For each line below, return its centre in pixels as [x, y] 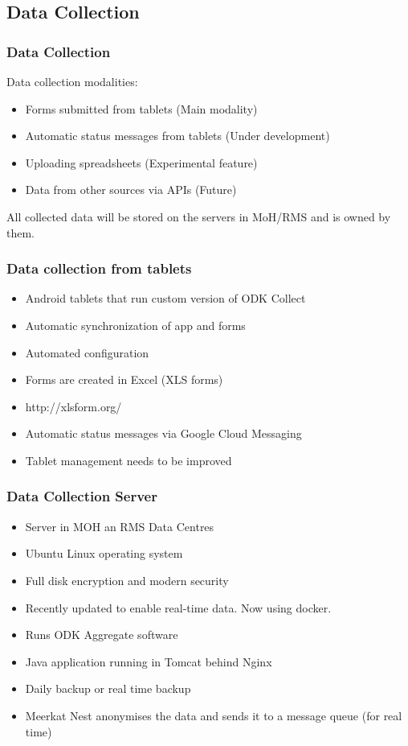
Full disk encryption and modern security [127, 580]
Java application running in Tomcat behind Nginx [149, 661]
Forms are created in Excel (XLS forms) [124, 379]
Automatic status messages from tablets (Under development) [177, 136]
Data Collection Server [82, 496]
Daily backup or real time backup [108, 688]
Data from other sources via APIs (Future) [131, 190]
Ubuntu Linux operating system [104, 553]
